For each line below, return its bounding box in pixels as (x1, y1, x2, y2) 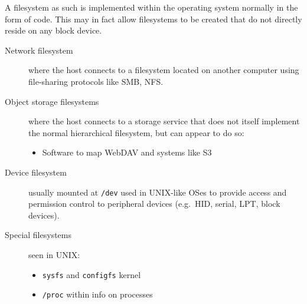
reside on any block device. (5, 24, 102, 37)
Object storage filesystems (5, 95, 99, 107)
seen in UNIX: (28, 248, 80, 260)
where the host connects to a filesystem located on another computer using (28, 64, 299, 76)
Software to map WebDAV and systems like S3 (42, 146, 212, 158)
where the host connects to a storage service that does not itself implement (28, 115, 300, 127)
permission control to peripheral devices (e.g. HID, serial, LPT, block (28, 197, 280, 210)
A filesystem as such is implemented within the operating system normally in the (5, 1, 298, 13)
